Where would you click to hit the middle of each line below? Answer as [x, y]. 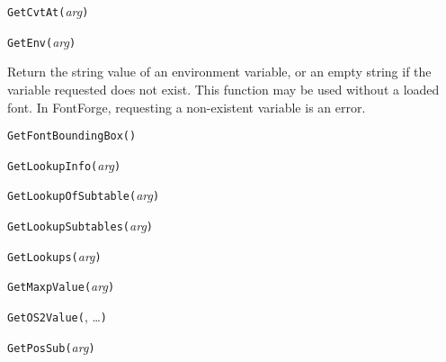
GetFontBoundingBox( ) [72, 136]
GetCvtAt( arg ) [48, 11]
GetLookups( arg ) [54, 255]
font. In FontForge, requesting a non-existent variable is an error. [187, 107]
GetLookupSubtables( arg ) [80, 226]
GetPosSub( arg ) [51, 346]
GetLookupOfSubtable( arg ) [84, 195]
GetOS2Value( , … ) [58, 317]
